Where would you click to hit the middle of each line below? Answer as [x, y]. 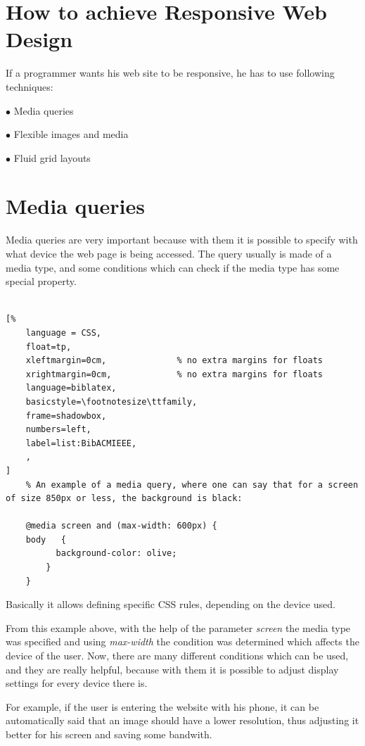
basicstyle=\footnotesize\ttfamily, [111, 402]
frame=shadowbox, [66, 416]
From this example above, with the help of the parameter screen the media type [178, 627]
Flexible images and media [71, 134]
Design [39, 39]
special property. [41, 281]
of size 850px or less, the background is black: [124, 499]
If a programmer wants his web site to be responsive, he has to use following [170, 73]
